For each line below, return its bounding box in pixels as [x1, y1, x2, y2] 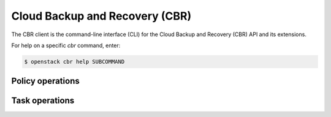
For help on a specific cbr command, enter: [11, 42, 121, 49]
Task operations [11, 96, 75, 106]
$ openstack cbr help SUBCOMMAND [24, 58, 125, 65]
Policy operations [11, 76, 80, 86]
